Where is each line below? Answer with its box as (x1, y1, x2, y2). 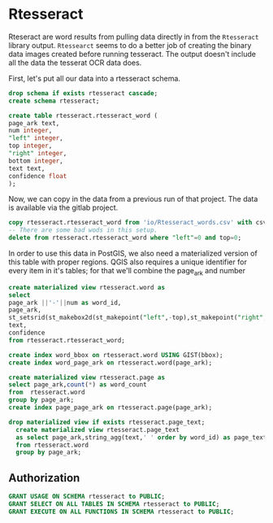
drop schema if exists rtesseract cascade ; (8, 89, 158, 98)
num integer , (8, 127, 53, 135)
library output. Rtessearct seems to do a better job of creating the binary (8, 40, 252, 50)
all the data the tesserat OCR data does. (8, 58, 142, 68)
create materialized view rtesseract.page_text (15, 425, 180, 434)
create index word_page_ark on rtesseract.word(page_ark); (8, 359, 213, 367)
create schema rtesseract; (8, 97, 100, 105)
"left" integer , (8, 134, 63, 142)
